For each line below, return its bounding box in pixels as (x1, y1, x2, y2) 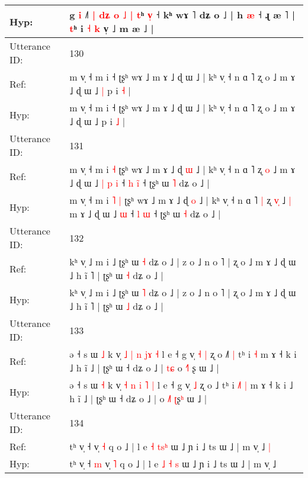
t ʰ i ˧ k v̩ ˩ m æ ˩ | (69, 21, 154, 35)
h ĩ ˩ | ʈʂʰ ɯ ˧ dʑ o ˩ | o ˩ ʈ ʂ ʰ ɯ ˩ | (69, 392, 207, 405)
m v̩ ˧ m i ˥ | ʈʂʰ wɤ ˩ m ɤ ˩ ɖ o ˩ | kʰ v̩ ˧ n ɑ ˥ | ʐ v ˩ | (69, 193, 291, 207)
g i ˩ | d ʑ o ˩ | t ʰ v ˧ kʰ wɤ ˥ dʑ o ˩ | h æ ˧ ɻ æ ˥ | (69, 8, 296, 21)
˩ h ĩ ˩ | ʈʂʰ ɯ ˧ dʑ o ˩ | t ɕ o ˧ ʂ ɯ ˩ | (69, 361, 219, 374)
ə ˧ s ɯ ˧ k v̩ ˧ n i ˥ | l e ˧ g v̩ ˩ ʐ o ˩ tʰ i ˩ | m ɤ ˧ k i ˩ (69, 378, 293, 392)
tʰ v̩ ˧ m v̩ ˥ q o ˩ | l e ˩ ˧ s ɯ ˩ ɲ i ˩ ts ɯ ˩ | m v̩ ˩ (69, 457, 277, 470)
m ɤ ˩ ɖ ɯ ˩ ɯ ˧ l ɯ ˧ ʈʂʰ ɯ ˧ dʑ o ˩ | (69, 207, 221, 220)
